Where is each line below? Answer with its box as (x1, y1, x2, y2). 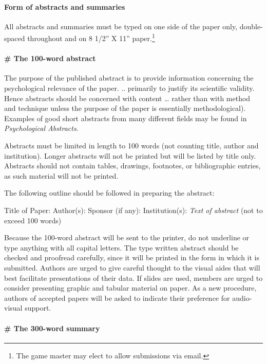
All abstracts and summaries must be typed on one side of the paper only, (4, 21, 238, 31)
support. (25, 302, 51, 313)
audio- (232, 292, 252, 303)
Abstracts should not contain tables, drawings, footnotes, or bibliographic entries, (4, 160, 261, 171)
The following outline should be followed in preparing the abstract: (4, 187, 215, 198)
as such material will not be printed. (4, 170, 119, 181)
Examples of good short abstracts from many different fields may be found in (4, 112, 247, 123)
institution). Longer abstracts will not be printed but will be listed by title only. (4, 150, 256, 161)
